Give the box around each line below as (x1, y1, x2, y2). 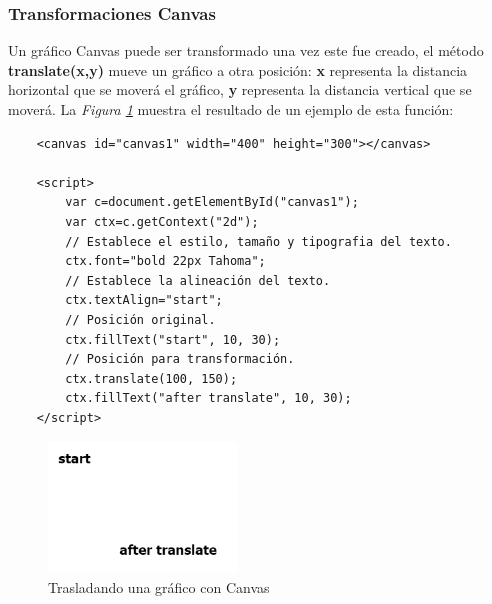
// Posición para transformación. (65, 352, 295, 367)
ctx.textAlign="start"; (65, 293, 223, 308)
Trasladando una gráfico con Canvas (48, 576, 270, 597)
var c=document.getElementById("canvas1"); (65, 195, 359, 210)
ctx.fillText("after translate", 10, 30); (65, 391, 352, 406)
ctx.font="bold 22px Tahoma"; (65, 254, 266, 269)
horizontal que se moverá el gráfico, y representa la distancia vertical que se (8, 79, 472, 100)
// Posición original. (65, 312, 216, 327)
